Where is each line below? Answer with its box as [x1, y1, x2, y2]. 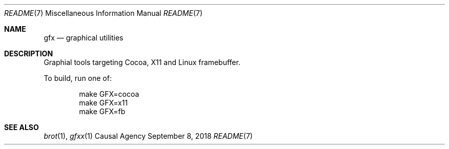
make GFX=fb [79, 107, 126, 116]
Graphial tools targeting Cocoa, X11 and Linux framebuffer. [44, 58, 240, 67]
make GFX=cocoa [79, 90, 139, 98]
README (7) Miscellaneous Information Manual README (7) [4, 9, 203, 17]
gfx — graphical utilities [44, 33, 124, 42]
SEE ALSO [4, 123, 39, 132]
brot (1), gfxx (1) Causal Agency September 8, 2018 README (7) [44, 132, 253, 140]
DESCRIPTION [4, 49, 53, 58]
